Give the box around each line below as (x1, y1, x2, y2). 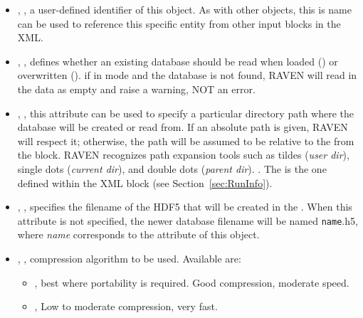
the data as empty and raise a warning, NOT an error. (17, 81, 256, 96)
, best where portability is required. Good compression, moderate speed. (34, 275, 349, 290)
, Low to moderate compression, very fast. (34, 299, 218, 314)
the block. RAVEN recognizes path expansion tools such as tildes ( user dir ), (17, 147, 349, 162)
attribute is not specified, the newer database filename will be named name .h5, (17, 213, 358, 228)
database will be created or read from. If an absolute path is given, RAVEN (17, 120, 348, 134)
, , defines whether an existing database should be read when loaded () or (17, 53, 338, 68)
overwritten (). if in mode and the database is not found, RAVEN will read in (17, 68, 357, 83)
